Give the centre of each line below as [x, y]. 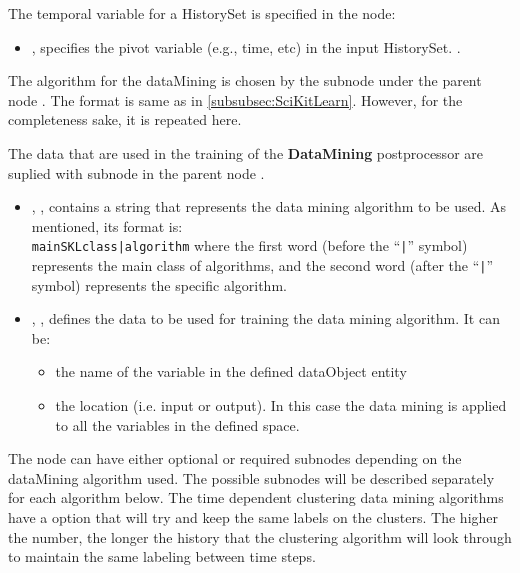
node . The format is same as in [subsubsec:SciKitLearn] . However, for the [235, 99]
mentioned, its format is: [107, 225]
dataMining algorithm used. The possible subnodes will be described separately [251, 477]
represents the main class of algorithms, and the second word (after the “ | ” [262, 265]
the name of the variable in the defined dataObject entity [231, 371]
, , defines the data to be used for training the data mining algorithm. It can [265, 318]
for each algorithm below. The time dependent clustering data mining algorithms [256, 497]
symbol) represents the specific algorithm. [159, 284]
